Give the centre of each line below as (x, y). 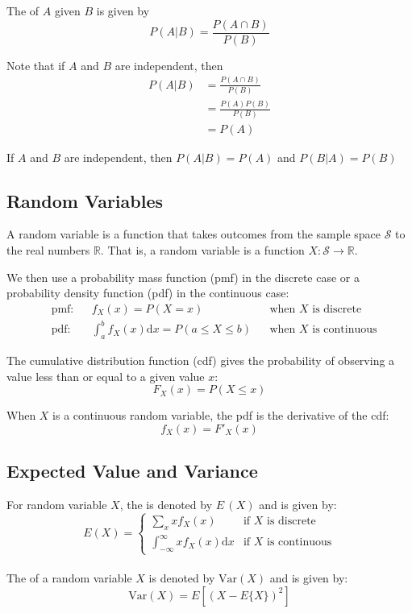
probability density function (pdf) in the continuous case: (148, 293)
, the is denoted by (166, 505)
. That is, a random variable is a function (202, 249)
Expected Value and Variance (132, 471)
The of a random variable (69, 577)
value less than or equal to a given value (106, 376)
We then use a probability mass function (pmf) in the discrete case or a (183, 277)
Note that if (36, 65)
